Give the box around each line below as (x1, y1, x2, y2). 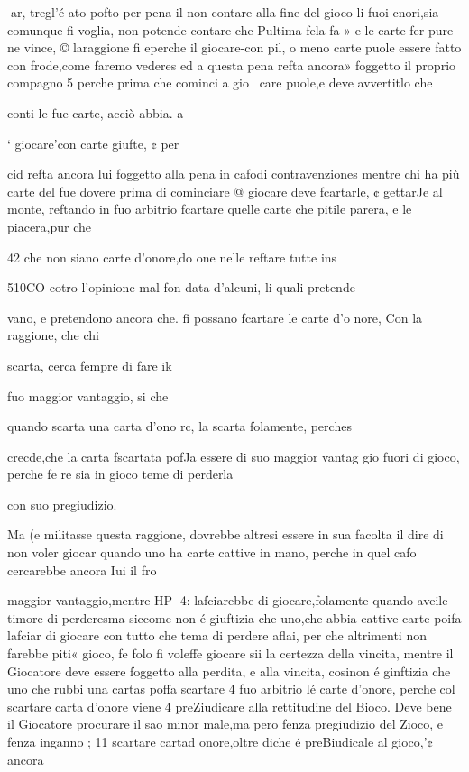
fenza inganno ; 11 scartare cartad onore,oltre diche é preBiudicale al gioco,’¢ (7, 732, 433, 750)
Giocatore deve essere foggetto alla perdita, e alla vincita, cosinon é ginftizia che (7, 661, 451, 680)
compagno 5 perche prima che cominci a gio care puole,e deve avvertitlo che (7, 73, 433, 92)
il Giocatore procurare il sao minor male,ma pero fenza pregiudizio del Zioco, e (7, 714, 444, 733)
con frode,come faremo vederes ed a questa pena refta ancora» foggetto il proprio (7, 55, 456, 74)
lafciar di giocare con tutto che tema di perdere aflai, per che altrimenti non (7, 626, 427, 645)
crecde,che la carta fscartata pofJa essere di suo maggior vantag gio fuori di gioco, (7, 446, 460, 465)
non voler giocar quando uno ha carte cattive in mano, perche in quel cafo (7, 543, 417, 562)
